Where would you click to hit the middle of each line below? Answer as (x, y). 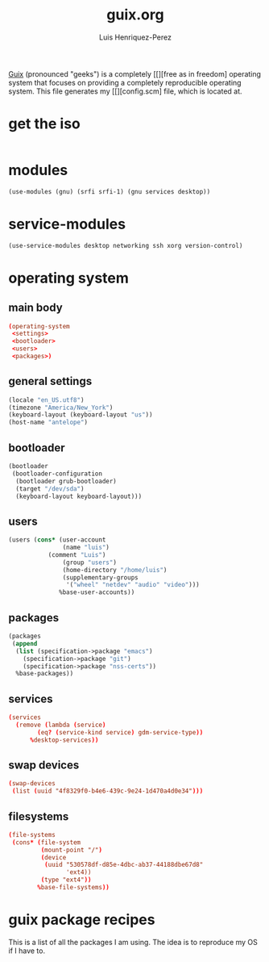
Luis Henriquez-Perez (135, 37)
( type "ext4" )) (66, 880)
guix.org (135, 15)
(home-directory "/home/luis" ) (115, 570)
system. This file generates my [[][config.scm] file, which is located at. (126, 91)
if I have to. (27, 951)
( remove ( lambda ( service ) (61, 725)
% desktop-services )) (64, 740)
